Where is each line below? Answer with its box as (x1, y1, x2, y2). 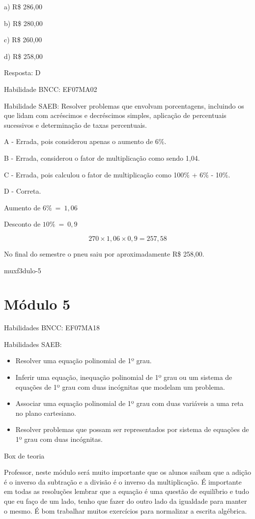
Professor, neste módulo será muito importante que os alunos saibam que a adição (4, 467, 251, 477)
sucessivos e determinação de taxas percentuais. (4, 119, 147, 130)
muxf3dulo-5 (4, 265, 41, 275)
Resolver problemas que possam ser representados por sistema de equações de (15, 424, 249, 434)
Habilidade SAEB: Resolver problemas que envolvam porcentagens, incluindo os (4, 100, 244, 111)
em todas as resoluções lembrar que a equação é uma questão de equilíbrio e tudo (4, 486, 249, 496)
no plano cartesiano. (15, 407, 76, 418)
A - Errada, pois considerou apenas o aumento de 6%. (4, 136, 167, 146)
